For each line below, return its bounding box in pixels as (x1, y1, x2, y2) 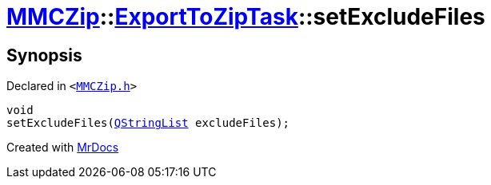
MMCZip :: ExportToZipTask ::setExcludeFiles (6, 3, 485, 30)
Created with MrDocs (6, 140, 119, 155)
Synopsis (6, 45, 82, 65)
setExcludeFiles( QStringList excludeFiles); (6, 116, 290, 130)
